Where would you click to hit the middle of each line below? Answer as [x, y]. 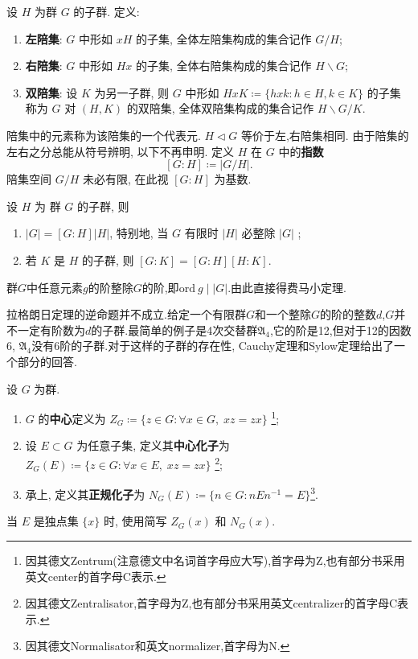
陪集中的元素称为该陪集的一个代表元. [104, 135]
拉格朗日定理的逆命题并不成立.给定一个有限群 [126, 314]
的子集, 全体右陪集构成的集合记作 [224, 66]
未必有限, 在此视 [125, 179]
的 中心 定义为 [72, 418]
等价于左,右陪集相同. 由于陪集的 [325, 135]
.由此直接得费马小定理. [287, 287]
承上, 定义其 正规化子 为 [85, 494]
